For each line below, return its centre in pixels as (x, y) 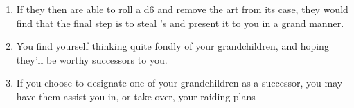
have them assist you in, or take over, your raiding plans (136, 96)
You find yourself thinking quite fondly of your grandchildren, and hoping (172, 46)
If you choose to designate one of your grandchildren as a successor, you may (179, 83)
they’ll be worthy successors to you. (92, 59)
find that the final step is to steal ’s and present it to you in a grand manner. (180, 22)
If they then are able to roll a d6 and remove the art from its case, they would (182, 9)
